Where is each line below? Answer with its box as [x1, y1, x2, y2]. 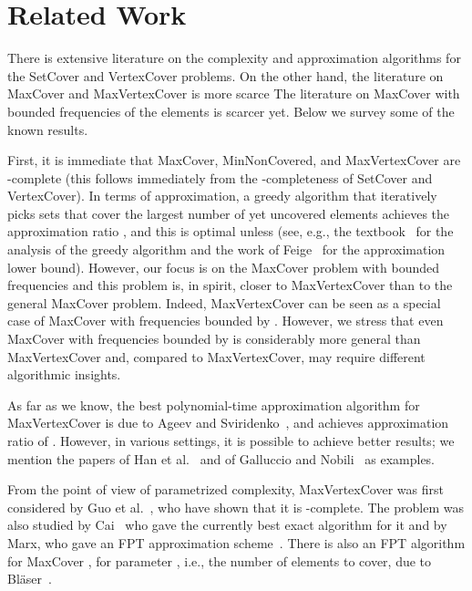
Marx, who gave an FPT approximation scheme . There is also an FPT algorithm [7, 533, 466, 552]
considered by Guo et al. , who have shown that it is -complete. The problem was [7, 497, 464, 516]
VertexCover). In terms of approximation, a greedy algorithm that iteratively [7, 186, 437, 205]
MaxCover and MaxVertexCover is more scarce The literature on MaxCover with [7, 84, 460, 103]
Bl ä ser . [7, 569, 52, 588]
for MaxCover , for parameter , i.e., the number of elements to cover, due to [7, 551, 432, 570]
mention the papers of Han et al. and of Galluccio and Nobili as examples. [7, 449, 436, 468]
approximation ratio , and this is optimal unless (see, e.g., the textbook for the [7, 222, 454, 241]
